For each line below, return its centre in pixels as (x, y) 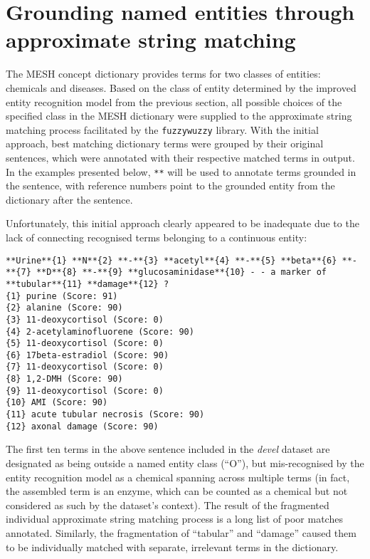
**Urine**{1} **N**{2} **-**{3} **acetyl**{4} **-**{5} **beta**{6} (171, 260)
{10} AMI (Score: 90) (57, 403)
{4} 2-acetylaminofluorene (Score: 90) (100, 331)
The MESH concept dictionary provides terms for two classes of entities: (163, 74)
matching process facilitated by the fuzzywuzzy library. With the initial (162, 129)
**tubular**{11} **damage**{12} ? (88, 284)
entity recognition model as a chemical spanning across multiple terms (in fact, (178, 477)
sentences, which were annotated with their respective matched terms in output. (180, 157)
